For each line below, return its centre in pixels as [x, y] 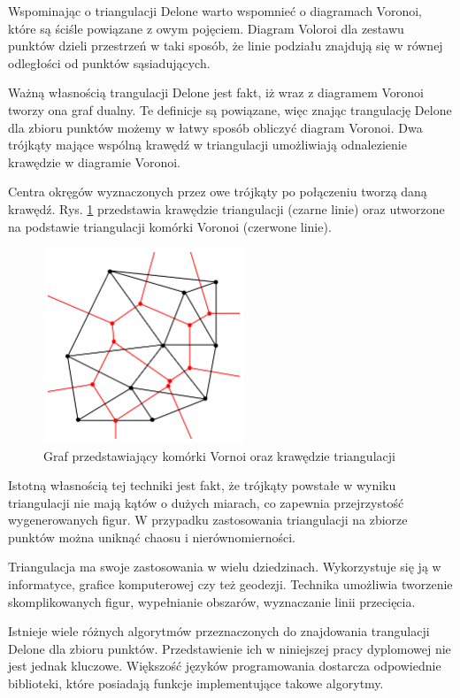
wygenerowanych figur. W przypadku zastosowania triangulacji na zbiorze [208, 520]
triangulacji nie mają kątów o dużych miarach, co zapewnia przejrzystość [206, 502]
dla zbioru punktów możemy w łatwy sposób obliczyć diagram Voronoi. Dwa [215, 127]
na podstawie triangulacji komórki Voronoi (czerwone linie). [170, 226]
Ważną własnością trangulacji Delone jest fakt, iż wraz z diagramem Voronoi [216, 92]
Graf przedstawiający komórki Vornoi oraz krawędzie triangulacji [219, 455]
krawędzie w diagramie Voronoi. [94, 161]
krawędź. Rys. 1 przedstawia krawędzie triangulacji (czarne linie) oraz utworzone [226, 208]
